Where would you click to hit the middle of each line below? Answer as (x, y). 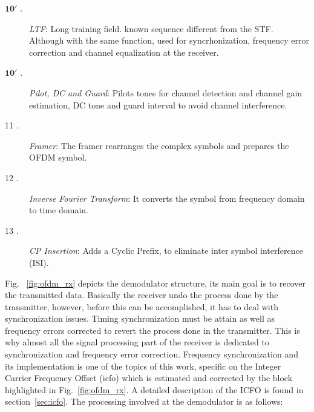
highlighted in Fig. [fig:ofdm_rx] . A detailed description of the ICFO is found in (154, 389)
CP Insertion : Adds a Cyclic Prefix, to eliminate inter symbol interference (166, 251)
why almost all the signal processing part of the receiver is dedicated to (137, 342)
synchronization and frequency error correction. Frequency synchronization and (152, 354)
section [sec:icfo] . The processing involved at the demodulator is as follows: (144, 401)
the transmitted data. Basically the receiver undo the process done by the (142, 295)
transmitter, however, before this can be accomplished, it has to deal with (142, 306)
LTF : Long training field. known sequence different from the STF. (151, 28)
